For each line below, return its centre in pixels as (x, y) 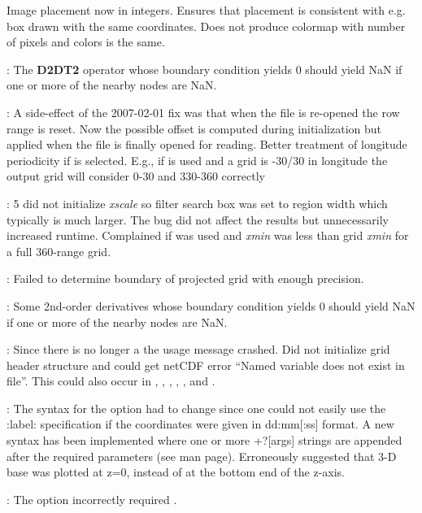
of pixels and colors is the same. (86, 42)
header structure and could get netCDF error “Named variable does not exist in (206, 365)
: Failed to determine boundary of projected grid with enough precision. (185, 278)
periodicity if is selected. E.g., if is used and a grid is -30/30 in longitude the (197, 160)
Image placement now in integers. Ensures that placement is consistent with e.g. (206, 10)
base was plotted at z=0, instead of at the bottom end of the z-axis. (176, 472)
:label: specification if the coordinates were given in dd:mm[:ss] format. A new (200, 424)
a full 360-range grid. (59, 251)
